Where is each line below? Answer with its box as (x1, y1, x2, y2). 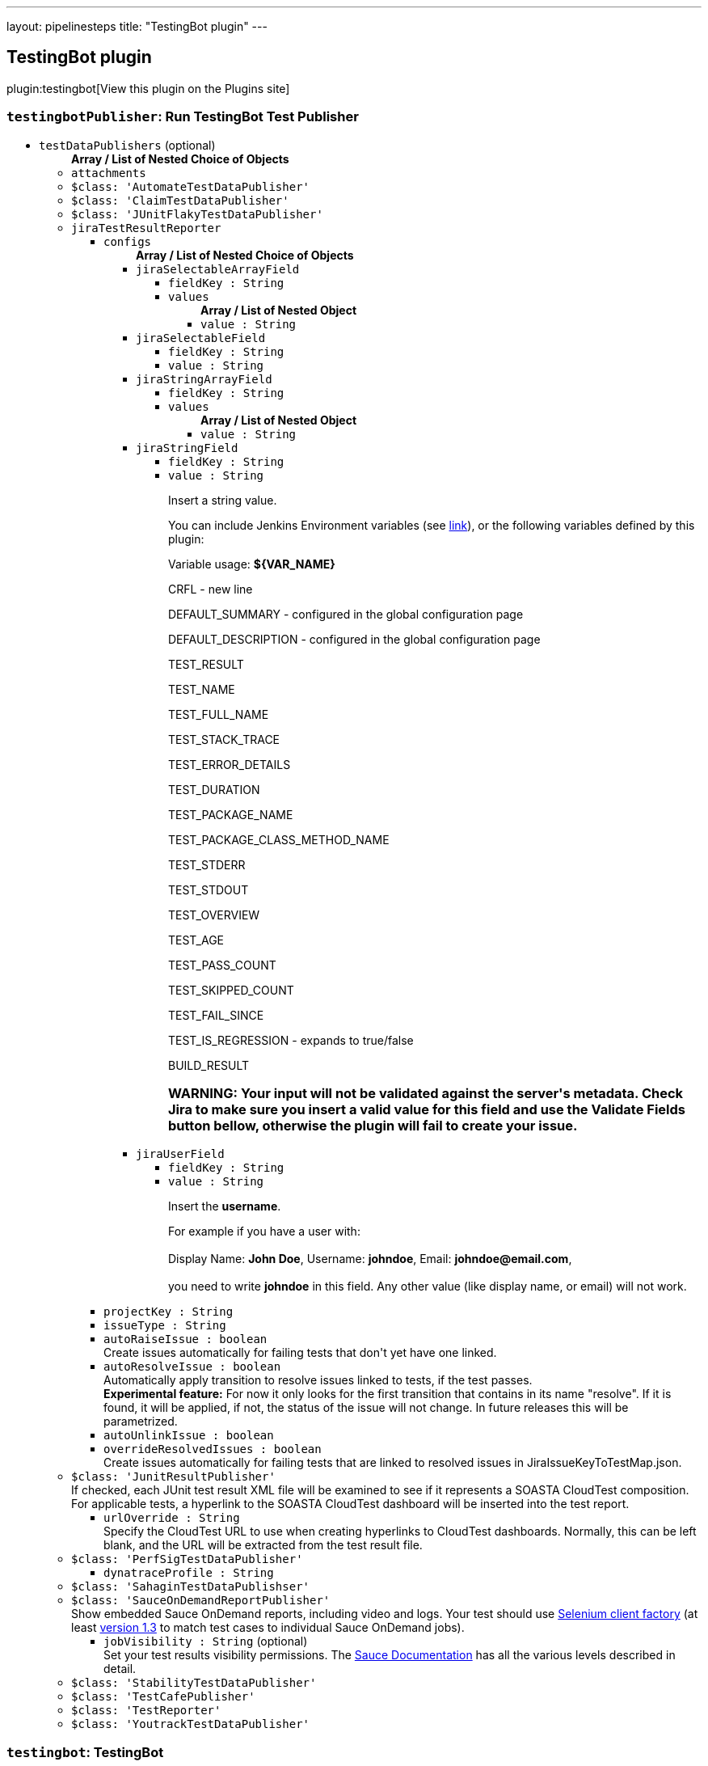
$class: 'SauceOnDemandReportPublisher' (71, 1594, 331, 1608)
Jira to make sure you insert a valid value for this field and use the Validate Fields (168, 1101, 686, 1117)
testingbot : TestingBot (6, 1743, 164, 1760)
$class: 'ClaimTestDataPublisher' (71, 193, 289, 207)
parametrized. (103, 1414, 178, 1429)
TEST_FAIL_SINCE (168, 1008, 264, 1022)
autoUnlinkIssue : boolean (103, 1429, 274, 1443)
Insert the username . (168, 1199, 281, 1214)
